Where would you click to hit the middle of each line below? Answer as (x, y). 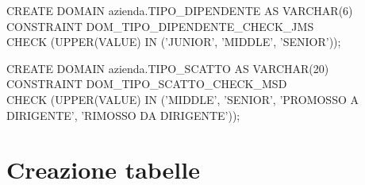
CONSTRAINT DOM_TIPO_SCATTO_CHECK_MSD (147, 84)
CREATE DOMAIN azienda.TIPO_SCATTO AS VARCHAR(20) (168, 68)
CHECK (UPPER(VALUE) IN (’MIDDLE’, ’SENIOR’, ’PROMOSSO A (182, 99)
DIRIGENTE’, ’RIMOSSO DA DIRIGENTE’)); (123, 115)
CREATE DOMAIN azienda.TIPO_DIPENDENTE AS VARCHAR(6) (180, 10)
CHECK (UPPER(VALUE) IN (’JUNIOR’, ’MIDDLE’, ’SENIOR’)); (174, 42)
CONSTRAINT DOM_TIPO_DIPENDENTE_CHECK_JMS (160, 26)
